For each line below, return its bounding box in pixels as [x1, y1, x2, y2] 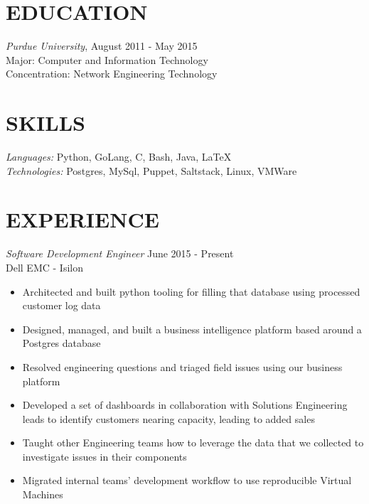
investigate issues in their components [22, 449, 187, 463]
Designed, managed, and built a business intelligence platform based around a [22, 321, 362, 336]
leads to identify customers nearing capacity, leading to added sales [22, 411, 315, 426]
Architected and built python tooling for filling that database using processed [22, 284, 360, 299]
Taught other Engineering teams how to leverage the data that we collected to [22, 435, 364, 450]
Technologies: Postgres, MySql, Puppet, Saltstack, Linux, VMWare [6, 163, 297, 178]
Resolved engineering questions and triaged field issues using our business [22, 359, 343, 374]
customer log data [22, 298, 101, 313]
